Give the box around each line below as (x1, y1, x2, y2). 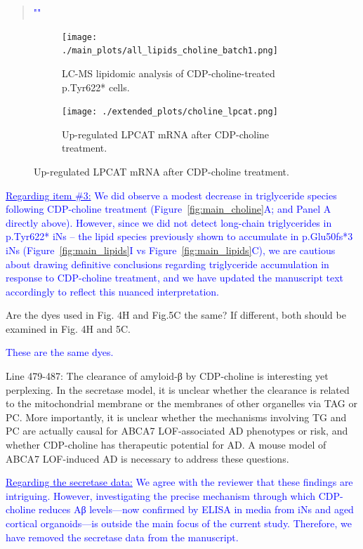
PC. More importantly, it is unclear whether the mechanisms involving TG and (6, 409, 347, 424)
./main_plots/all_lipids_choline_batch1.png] (62, 46, 278, 56)
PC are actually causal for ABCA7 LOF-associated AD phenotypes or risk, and (6, 423, 348, 438)
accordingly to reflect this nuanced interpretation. (6, 284, 219, 298)
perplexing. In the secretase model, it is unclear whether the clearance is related (6, 382, 350, 397)
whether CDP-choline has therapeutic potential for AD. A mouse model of (6, 437, 326, 452)
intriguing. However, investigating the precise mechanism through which (6, 488, 315, 503)
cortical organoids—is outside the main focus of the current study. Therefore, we (6, 516, 352, 530)
